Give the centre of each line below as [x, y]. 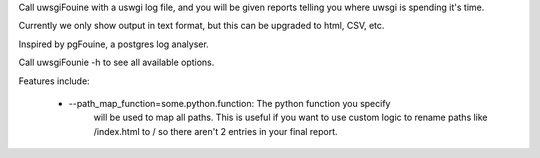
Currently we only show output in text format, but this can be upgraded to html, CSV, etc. [201, 26]
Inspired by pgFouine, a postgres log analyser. [113, 44]
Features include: [54, 81]
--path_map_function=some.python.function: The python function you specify [229, 103]
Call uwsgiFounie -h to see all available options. [116, 62]
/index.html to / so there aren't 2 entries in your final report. [216, 131]
